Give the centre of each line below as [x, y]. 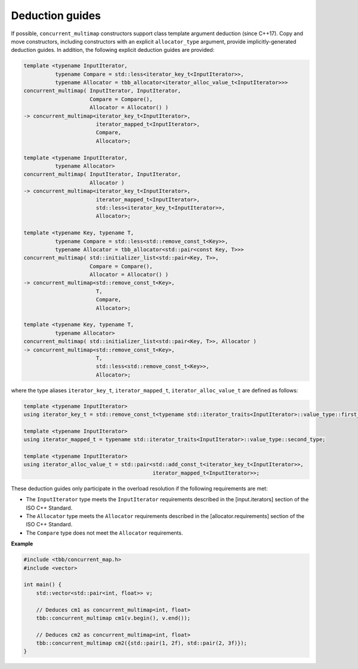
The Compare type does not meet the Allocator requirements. [104, 533]
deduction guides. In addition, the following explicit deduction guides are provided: [113, 50]
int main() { [43, 585]
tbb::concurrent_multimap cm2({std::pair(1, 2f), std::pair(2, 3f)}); [142, 643]
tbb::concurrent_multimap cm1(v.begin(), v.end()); [113, 618]
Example [22, 544]
